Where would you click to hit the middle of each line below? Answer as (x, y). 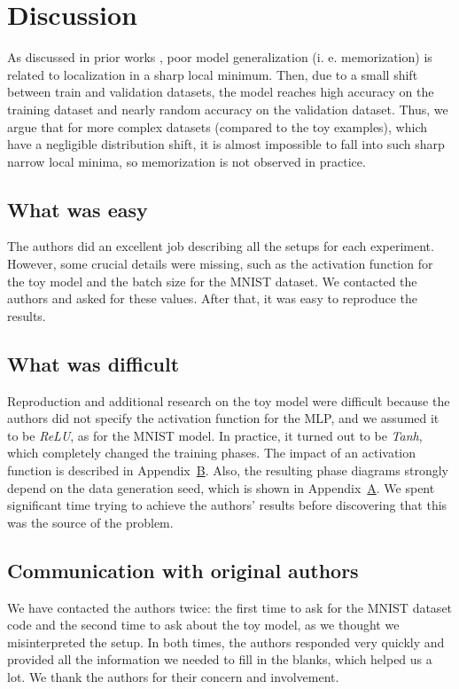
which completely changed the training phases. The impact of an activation (212, 453)
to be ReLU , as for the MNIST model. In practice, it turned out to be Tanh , (215, 435)
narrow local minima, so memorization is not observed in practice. (187, 161)
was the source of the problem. (90, 522)
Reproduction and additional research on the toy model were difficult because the (229, 400)
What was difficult (93, 363)
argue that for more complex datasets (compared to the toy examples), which (218, 126)
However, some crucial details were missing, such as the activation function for (220, 264)
